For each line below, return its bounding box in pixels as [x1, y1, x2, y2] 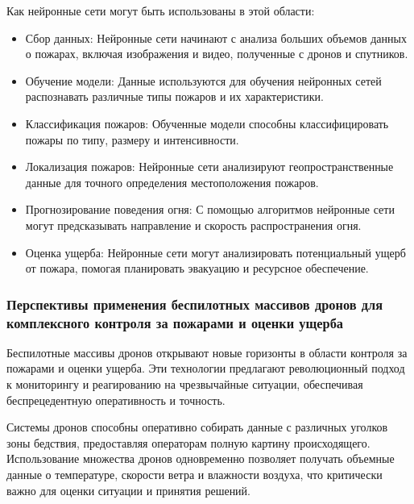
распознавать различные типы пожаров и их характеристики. [25, 88, 324, 105]
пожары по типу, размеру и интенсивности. [25, 131, 239, 148]
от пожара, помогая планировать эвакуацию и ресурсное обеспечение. [25, 260, 369, 277]
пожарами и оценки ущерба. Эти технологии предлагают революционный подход [6, 360, 405, 377]
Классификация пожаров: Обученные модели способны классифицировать [25, 115, 389, 131]
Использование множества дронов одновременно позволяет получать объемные [6, 450, 395, 467]
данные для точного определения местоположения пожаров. [25, 173, 319, 190]
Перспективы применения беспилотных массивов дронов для [6, 294, 383, 314]
